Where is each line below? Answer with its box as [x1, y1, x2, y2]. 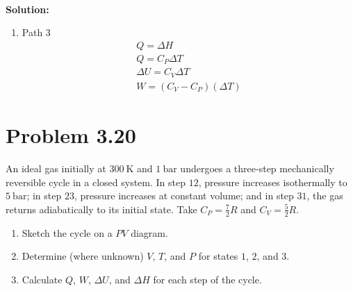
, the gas [306, 188, 343, 203]
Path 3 [22, 25, 51, 40]
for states [198, 249, 238, 263]
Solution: [6, 1, 49, 16]
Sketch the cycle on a [22, 225, 113, 240]
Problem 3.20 [6, 121, 136, 149]
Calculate [22, 272, 63, 286]
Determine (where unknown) [22, 249, 144, 263]
